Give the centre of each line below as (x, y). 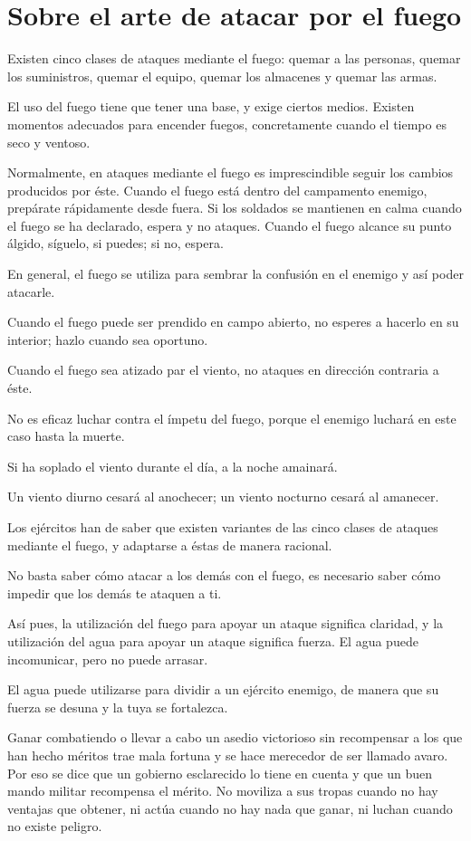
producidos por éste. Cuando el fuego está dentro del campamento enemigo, (217, 190)
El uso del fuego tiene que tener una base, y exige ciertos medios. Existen (211, 106)
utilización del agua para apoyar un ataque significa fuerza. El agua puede (213, 640)
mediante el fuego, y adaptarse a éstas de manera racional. (170, 545)
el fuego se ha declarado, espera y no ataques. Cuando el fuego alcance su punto (230, 225)
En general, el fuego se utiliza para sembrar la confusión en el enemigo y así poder (235, 274)
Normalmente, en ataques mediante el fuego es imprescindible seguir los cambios (231, 172)
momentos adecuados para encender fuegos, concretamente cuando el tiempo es (227, 124)
